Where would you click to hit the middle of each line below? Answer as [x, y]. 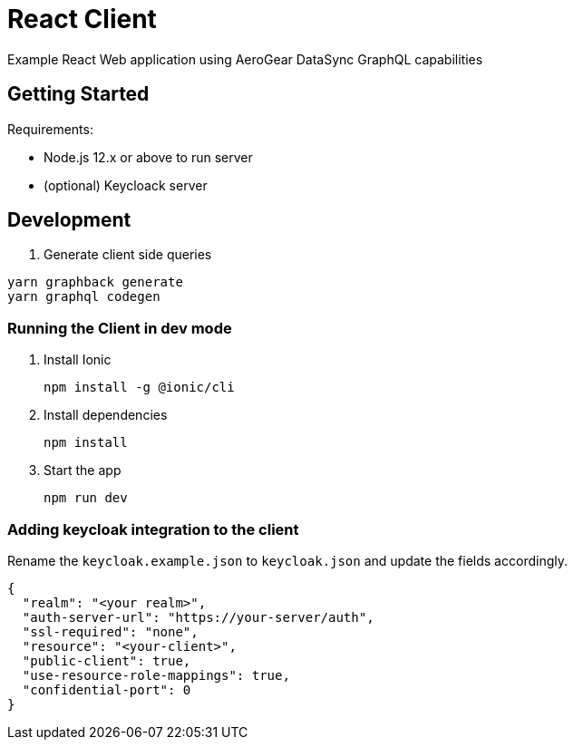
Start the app [83, 471]
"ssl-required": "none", [110, 631]
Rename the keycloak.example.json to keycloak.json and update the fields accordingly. [287, 560]
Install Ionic [78, 360]
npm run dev [86, 498]
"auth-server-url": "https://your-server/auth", [198, 617]
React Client [82, 19]
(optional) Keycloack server [126, 185]
